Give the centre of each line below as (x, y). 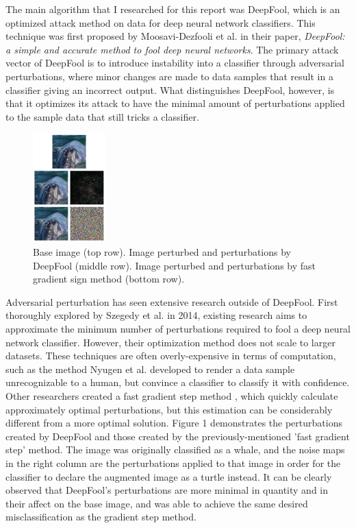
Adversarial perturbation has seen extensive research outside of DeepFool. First (172, 301)
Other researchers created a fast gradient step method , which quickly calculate (172, 396)
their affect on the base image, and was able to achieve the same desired (157, 503)
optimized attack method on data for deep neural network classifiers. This (161, 22)
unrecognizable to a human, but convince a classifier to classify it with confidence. (178, 382)
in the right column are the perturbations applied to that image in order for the (173, 463)
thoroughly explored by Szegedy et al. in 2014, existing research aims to (156, 315)
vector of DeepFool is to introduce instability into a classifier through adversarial (175, 63)
